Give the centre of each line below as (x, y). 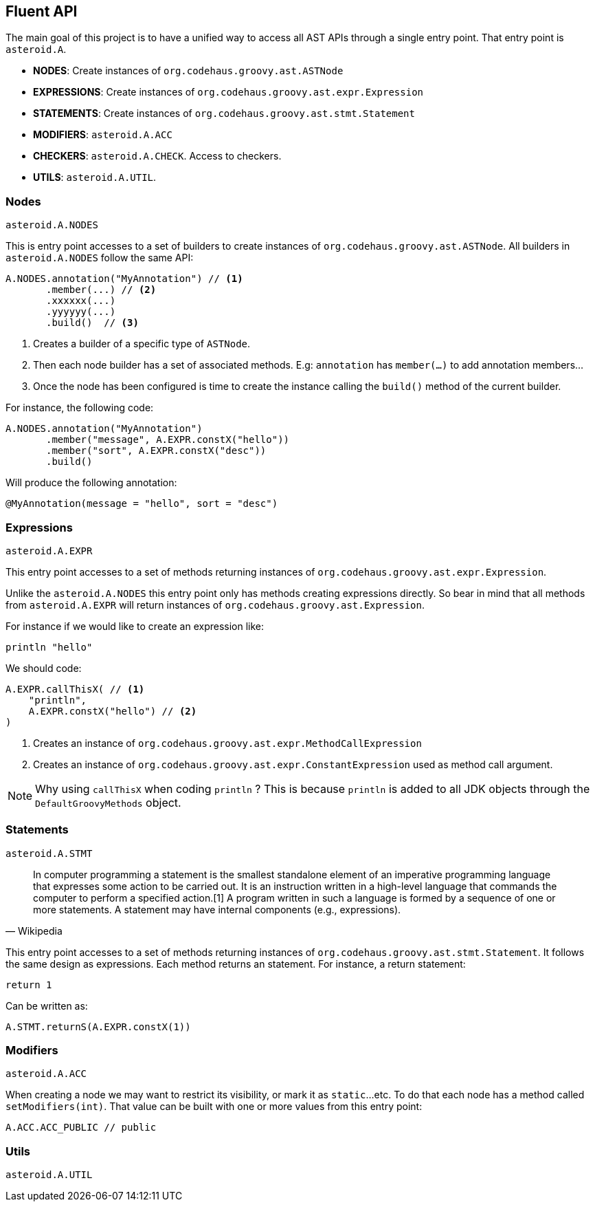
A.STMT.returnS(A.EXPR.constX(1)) (98, 1026)
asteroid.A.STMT (49, 853)
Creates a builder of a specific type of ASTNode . (142, 344)
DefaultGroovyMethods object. (108, 802)
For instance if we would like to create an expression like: (135, 626)
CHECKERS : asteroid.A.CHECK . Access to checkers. (157, 156)
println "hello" (49, 647)
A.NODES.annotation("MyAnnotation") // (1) (124, 279)
